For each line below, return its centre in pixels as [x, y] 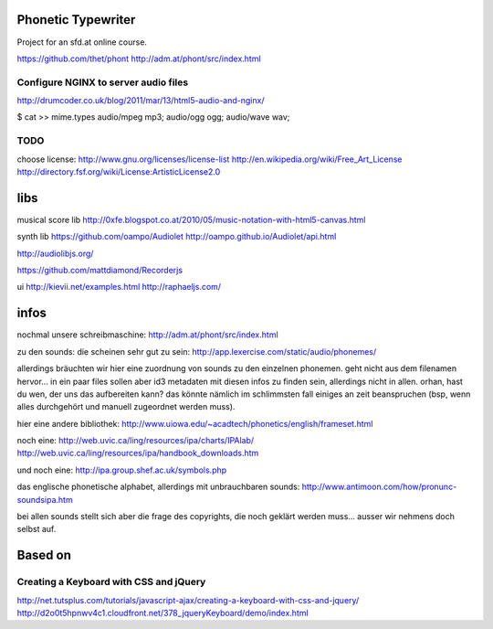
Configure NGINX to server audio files [103, 82]
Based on [44, 555]
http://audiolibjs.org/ [55, 253]
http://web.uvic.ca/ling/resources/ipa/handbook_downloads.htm [138, 453]
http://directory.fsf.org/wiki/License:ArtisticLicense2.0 [119, 171]
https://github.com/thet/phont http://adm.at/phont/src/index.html [139, 59]
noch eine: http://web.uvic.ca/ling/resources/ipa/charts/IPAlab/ [136, 441]
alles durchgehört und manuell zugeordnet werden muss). [126, 407]
